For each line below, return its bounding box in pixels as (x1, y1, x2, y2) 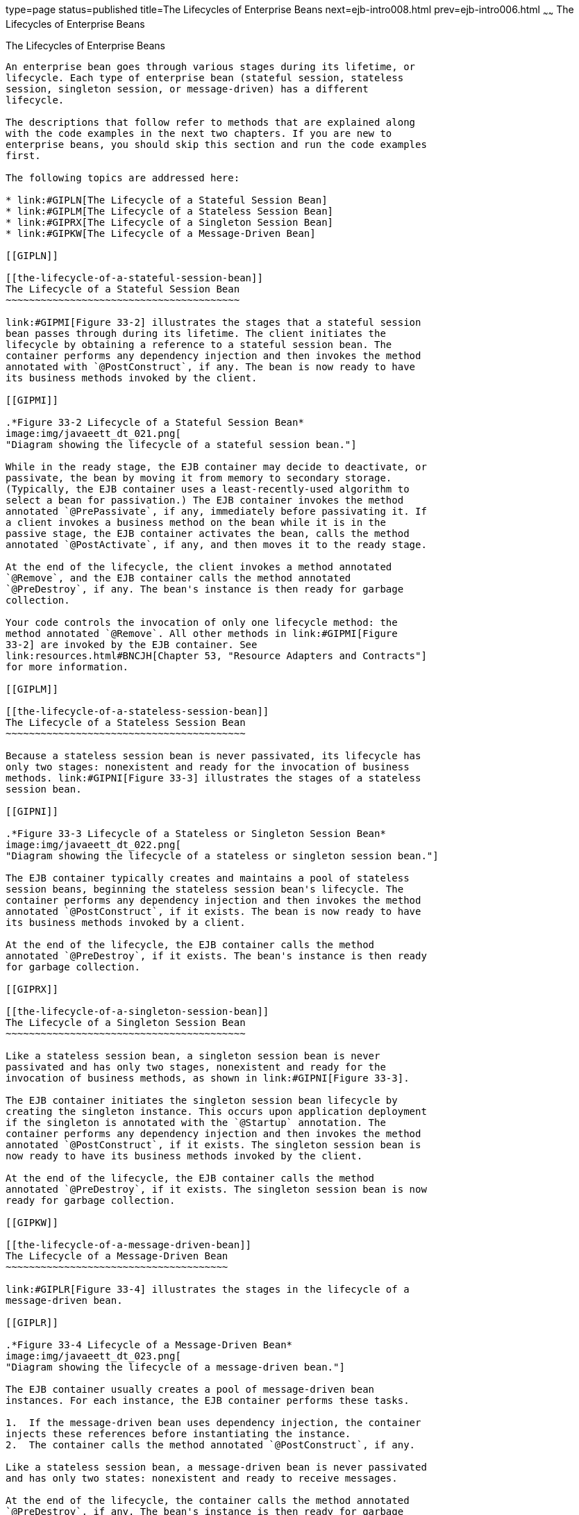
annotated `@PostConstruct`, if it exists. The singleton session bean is (6, 1139, 421, 1150)
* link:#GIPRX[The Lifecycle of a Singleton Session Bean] (6, 216, 334, 228)
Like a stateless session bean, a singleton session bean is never (6, 1050, 380, 1061)
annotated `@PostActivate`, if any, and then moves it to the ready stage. (6, 538, 427, 550)
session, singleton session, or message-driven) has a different (6, 83, 369, 94)
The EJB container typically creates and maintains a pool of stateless (6, 872, 410, 884)
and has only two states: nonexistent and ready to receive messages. (6, 1472, 398, 1484)
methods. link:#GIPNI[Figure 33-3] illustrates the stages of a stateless (6, 772, 421, 784)
